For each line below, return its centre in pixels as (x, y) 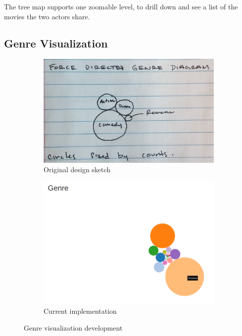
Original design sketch (77, 169)
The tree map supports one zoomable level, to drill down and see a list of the (121, 6)
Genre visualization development (73, 327)
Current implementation (80, 311)
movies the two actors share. (47, 16)
